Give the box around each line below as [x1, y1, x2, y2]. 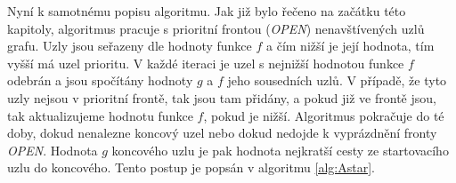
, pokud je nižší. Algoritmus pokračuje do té [203, 106, 444, 124]
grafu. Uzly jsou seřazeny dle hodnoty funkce [7, 36, 252, 55]
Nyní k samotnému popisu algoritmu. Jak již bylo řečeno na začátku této [7, 2, 406, 20]
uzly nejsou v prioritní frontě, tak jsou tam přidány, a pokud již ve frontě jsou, [7, 88, 436, 107]
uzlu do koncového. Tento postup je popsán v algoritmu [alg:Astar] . [7, 158, 375, 177]
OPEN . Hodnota [7, 140, 98, 159]
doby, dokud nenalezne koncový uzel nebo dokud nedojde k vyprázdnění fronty [7, 123, 437, 142]
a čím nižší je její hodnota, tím [266, 36, 435, 55]
